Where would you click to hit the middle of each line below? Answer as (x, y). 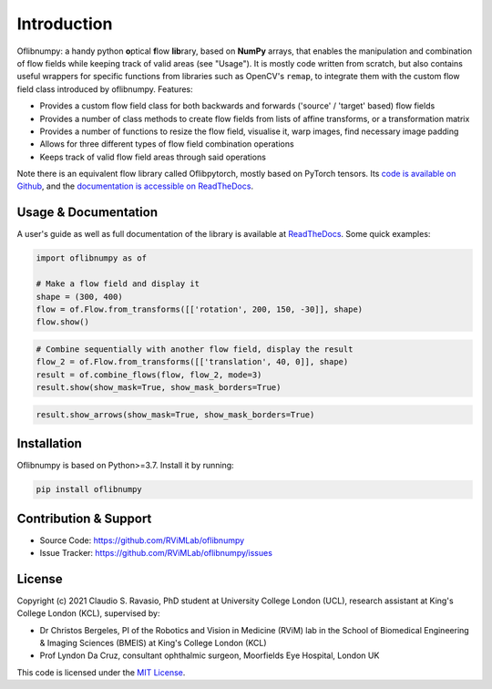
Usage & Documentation (87, 213)
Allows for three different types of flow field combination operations (167, 144)
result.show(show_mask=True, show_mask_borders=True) (159, 388)
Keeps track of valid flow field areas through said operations (153, 157)
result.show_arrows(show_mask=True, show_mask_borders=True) (175, 414)
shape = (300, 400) (79, 297)
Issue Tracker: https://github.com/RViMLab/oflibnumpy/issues (156, 553)
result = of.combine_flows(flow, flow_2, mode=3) (149, 375)
